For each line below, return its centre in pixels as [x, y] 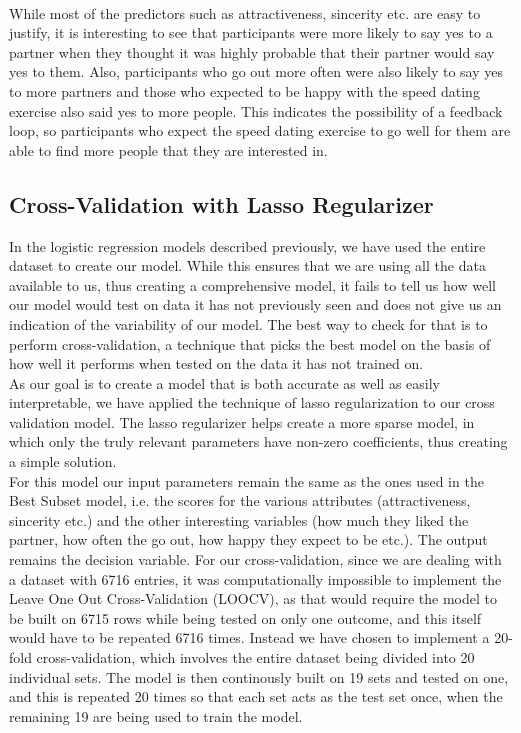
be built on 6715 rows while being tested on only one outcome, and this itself [245, 617]
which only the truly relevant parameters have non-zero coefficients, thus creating [258, 441]
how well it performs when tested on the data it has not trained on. [216, 363]
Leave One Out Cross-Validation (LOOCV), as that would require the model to [253, 598]
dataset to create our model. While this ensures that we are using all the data [247, 265]
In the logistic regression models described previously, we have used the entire [247, 245]
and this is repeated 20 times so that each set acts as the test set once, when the [256, 696]
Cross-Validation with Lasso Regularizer [221, 203]
